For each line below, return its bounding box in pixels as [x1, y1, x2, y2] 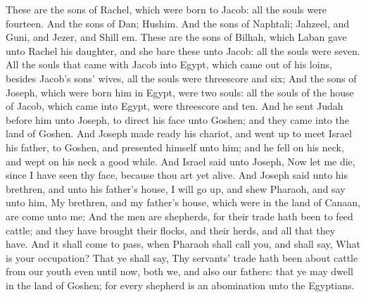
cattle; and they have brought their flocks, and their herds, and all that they [6, 222, 336, 237]
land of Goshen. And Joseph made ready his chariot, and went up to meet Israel [6, 126, 352, 141]
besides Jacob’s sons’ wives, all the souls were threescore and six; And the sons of [6, 70, 357, 85]
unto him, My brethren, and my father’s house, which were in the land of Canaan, [6, 195, 360, 210]
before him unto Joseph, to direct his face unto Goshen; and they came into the [6, 112, 349, 127]
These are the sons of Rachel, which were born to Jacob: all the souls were [6, 2, 327, 16]
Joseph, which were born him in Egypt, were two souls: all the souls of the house [6, 84, 354, 99]
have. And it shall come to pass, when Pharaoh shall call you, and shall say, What [6, 236, 360, 251]
